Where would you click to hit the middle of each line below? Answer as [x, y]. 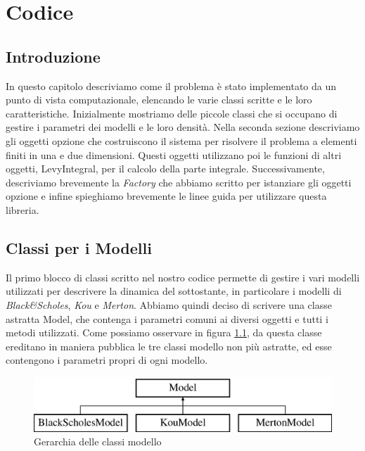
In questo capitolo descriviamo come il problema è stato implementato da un [171, 85]
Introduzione [53, 56]
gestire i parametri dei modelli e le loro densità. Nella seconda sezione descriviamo [183, 127]
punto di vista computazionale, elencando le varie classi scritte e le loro [159, 100]
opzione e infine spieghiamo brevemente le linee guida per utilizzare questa [166, 196]
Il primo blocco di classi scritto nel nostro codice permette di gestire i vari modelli [183, 277]
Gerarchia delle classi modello [98, 442]
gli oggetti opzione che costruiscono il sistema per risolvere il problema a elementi [181, 140]
